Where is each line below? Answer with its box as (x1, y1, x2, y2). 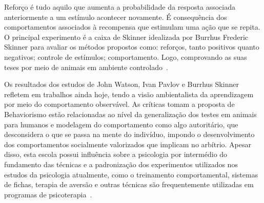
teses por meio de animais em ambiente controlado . (4, 61, 168, 72)
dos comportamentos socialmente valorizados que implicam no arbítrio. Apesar (4, 139, 252, 149)
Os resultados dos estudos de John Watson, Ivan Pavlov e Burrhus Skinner (4, 79, 239, 89)
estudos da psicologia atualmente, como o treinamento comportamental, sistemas (4, 169, 258, 179)
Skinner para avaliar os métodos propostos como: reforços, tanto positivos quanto (4, 41, 259, 52)
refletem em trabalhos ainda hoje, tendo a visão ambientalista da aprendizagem (4, 88, 254, 99)
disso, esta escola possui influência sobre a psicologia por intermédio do (4, 149, 228, 160)
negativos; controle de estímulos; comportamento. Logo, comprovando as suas (4, 51, 247, 62)
